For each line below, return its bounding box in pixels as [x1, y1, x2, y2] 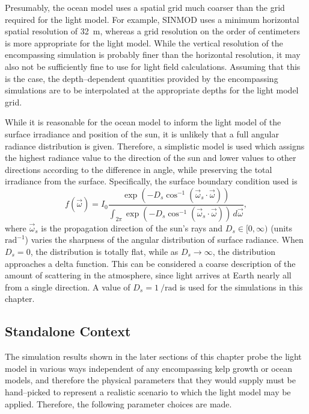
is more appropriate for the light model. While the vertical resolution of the [5, 36, 283, 49]
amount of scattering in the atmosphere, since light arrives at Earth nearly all [5, 269, 292, 281]
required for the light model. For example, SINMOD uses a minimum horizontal [5, 13, 299, 25]
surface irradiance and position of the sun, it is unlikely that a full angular [5, 127, 279, 140]
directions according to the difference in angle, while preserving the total [5, 163, 272, 175]
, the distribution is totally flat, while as [30, 245, 179, 257]
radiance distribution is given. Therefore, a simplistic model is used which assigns [5, 139, 305, 152]
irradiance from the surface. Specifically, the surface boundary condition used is [5, 175, 298, 187]
